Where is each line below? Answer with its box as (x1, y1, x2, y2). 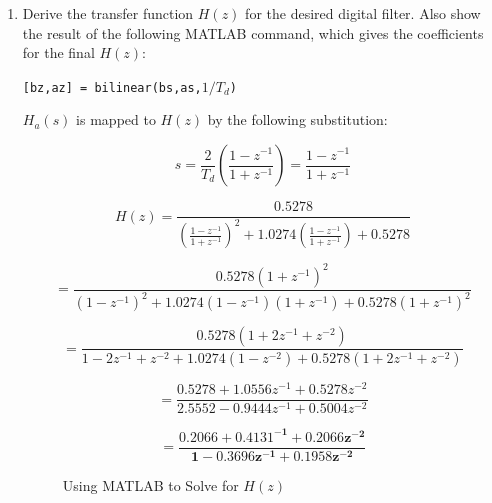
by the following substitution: (207, 109, 388, 130)
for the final (22, 42, 95, 63)
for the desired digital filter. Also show (245, 3, 481, 23)
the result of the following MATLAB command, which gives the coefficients (22, 22, 484, 43)
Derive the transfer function (22, 3, 194, 23)
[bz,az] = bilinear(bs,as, (22, 80, 202, 95)
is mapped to (76, 109, 156, 130)
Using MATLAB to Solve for (62, 474, 239, 495)
